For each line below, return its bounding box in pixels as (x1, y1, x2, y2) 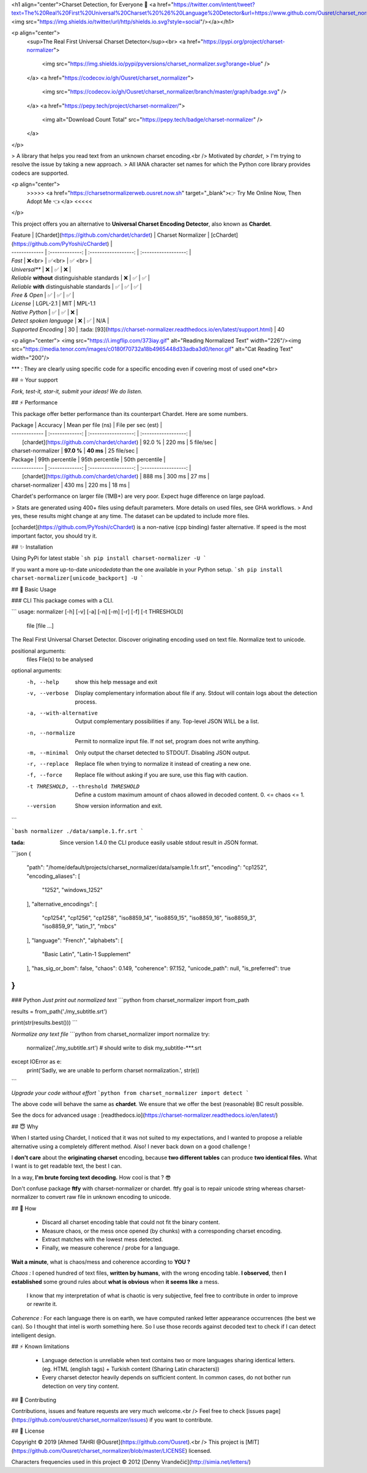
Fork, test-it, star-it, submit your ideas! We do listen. (11, 387, 143, 395)
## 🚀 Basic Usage (11, 585, 56, 593)
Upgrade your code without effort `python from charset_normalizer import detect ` (11, 1089, 250, 1096)
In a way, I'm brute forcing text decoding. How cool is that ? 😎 (11, 1173, 171, 1181)
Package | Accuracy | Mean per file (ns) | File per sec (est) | (11, 421, 162, 429)
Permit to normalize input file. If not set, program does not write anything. (75, 738, 260, 745)
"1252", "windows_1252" (42, 886, 103, 894)
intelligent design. (11, 1331, 56, 1339)
